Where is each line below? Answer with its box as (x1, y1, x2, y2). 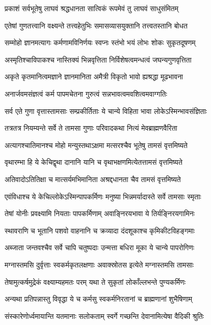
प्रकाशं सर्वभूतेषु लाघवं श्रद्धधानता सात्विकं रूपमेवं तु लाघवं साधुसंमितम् (5, 3, 179, 13)
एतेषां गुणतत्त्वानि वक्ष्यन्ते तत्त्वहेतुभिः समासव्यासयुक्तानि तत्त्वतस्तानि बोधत (5, 20, 188, 31)
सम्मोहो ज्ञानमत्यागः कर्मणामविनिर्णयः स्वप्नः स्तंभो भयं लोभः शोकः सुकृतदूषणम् (5, 37, 196, 48)
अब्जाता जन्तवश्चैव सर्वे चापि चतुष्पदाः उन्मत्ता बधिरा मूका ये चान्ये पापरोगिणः (5, 242, 194, 253)
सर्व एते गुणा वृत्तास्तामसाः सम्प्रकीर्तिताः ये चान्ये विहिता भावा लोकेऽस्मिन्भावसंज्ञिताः (5, 105, 207, 116)
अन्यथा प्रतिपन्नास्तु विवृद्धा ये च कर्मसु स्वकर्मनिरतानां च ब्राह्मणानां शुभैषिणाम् (5, 293, 193, 304)
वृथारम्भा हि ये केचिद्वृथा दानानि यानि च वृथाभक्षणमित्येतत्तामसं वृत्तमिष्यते (5, 157, 182, 167)
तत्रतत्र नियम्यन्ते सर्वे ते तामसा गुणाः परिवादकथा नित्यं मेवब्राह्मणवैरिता (5, 123, 177, 133)
